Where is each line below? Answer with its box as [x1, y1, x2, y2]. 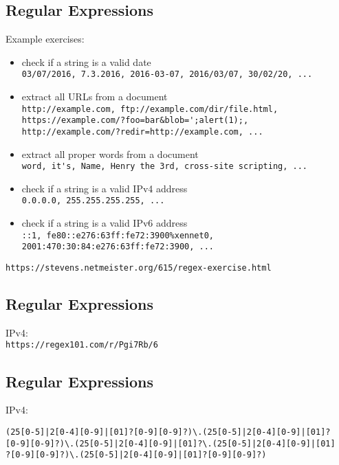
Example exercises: [6, 32, 85, 46]
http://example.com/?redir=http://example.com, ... [21, 126, 263, 137]
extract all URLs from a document [21, 89, 168, 104]
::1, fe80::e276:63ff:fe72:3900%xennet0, [21, 230, 214, 240]
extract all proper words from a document [21, 146, 199, 161]
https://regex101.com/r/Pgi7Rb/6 [6, 340, 158, 350]
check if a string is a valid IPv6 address [21, 216, 188, 230]
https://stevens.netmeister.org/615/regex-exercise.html [6, 263, 272, 273]
